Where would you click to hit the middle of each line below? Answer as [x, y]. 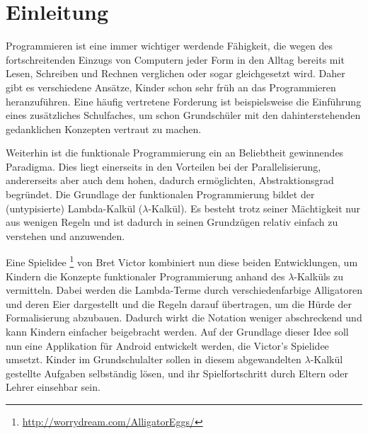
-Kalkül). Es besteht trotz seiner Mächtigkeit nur [254, 208]
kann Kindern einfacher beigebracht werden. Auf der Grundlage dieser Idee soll [177, 332]
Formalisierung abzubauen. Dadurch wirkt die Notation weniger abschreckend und [184, 318]
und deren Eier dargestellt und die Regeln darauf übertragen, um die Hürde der [179, 303]
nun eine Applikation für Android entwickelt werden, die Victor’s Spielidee [167, 345]
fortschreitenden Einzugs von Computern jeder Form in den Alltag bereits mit [175, 59]
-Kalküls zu [319, 276]
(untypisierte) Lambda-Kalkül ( [74, 208]
